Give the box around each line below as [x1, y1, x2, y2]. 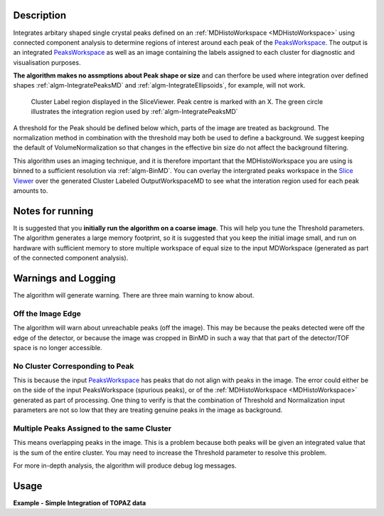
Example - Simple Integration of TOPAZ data [13, 499, 146, 507]
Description [13, 9, 67, 21]
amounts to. [13, 186, 48, 195]
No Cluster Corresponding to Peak [13, 361, 134, 371]
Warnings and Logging [13, 272, 117, 284]
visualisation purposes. [13, 58, 81, 67]
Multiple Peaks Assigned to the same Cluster [13, 423, 172, 433]
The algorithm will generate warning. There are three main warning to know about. [13, 290, 255, 299]
